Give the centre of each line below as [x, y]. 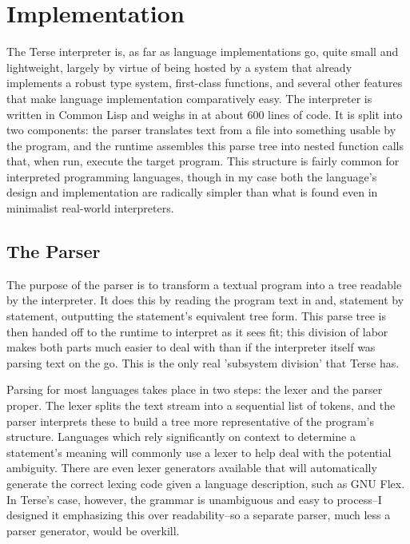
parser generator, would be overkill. [93, 530]
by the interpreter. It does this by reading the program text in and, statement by [205, 300]
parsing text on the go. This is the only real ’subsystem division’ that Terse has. [203, 362]
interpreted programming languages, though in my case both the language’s [192, 176]
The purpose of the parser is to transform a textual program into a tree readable [204, 284]
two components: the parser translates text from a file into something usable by [201, 130]
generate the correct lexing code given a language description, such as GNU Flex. [206, 483]
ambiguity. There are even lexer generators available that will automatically [192, 468]
